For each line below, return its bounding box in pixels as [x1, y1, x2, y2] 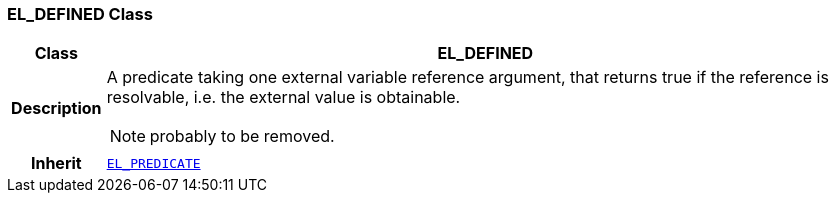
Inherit [30, 153, 82, 174]
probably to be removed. [149, 126, 335, 147]
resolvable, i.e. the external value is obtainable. [106, 87, 461, 108]
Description [11, 98, 102, 119]
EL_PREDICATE [106, 155, 201, 171]
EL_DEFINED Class [7, 4, 153, 24]
